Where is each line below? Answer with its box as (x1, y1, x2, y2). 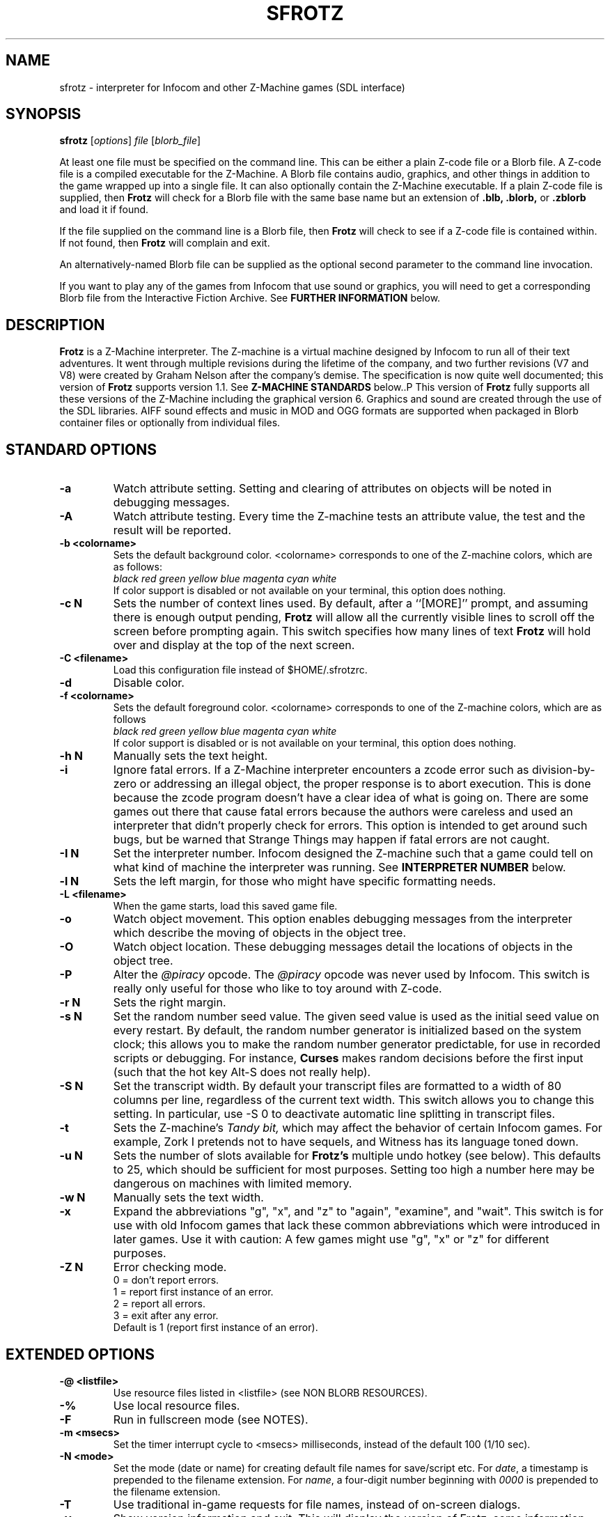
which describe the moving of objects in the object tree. (113, 926, 407, 940)
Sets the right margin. (113, 995, 226, 1010)
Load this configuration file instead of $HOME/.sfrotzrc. (113, 664, 368, 676)
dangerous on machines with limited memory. (113, 1176, 352, 1191)
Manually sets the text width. (113, 1190, 264, 1205)
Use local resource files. (113, 1398, 240, 1413)
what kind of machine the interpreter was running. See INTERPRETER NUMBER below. (113, 860, 566, 875)
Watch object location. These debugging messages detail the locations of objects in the (113, 940, 573, 954)
